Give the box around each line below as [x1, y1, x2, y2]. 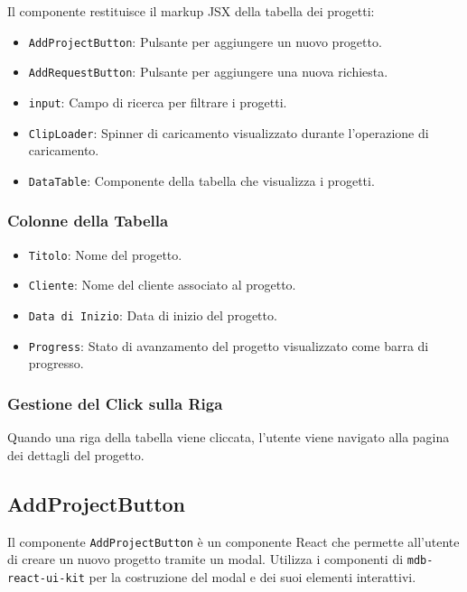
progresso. [28, 354, 84, 373]
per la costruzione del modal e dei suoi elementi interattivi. [89, 567, 416, 586]
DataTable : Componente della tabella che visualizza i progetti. [28, 171, 375, 190]
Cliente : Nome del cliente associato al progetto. [28, 275, 296, 294]
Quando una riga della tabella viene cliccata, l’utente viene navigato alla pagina [7, 428, 450, 447]
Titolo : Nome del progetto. [28, 245, 182, 264]
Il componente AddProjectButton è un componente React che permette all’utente [7, 532, 460, 550]
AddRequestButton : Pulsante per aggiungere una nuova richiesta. [28, 62, 388, 81]
